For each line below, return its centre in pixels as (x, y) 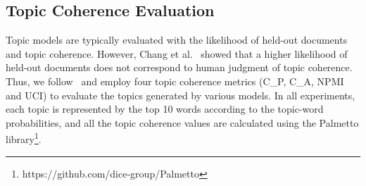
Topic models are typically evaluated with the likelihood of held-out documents (177, 40)
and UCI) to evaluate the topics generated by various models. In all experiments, (181, 95)
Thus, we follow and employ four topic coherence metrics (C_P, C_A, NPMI (175, 81)
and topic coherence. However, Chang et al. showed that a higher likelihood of (177, 53)
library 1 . (24, 138)
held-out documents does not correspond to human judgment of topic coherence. (179, 67)
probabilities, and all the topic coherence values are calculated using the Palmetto (182, 122)
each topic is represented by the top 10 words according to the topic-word (165, 109)
